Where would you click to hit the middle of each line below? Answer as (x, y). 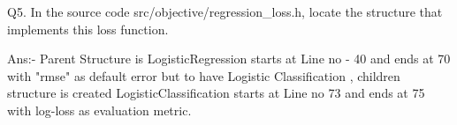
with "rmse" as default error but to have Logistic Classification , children (204, 75)
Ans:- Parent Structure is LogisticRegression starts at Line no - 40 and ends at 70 (229, 59)
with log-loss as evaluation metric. (99, 110)
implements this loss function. (88, 29)
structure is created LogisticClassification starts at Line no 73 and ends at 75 (216, 93)
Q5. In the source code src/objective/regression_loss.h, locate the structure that (225, 11)
